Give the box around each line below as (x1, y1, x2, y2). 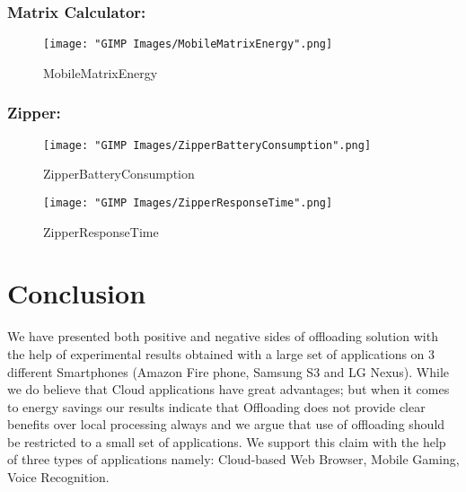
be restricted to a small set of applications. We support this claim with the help (7, 432, 446, 451)
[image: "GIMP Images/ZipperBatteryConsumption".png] (43, 138, 372, 152)
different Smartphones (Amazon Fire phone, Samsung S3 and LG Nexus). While (7, 362, 450, 381)
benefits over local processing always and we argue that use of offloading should (7, 415, 445, 434)
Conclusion (7, 275, 146, 312)
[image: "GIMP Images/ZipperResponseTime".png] (43, 196, 333, 209)
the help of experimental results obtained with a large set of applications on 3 (7, 344, 435, 363)
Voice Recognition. (7, 468, 110, 487)
